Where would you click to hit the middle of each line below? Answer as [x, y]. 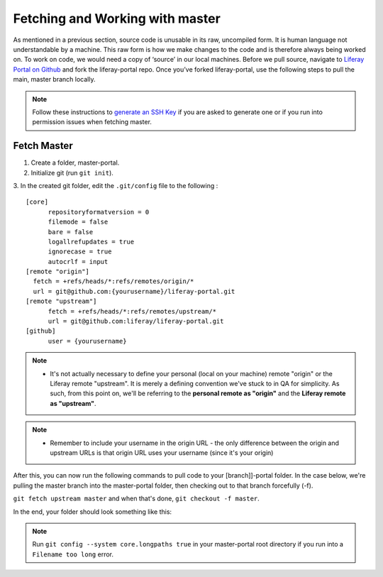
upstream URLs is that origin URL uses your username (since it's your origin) [162, 452]
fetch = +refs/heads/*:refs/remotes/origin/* [113, 281]
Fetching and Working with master [117, 18]
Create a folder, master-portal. [75, 163]
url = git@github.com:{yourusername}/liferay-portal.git [134, 291]
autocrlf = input [78, 262]
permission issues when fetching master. [92, 122]
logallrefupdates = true [91, 242]
